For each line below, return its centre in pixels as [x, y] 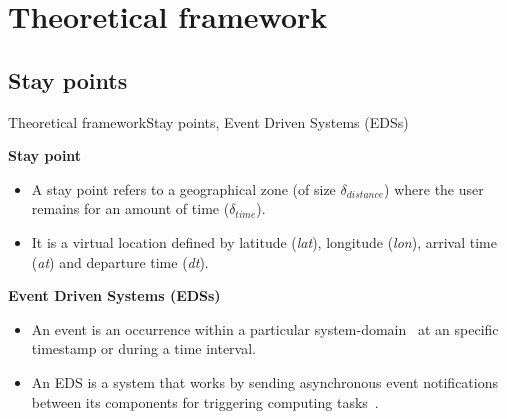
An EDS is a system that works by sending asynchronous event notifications [264, 381]
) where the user [434, 188]
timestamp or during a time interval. [143, 348]
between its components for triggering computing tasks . [205, 401]
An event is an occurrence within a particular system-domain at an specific [265, 328]
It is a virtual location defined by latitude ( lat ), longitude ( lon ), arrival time [264, 241]
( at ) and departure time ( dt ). [120, 261]
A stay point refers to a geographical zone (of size [183, 188]
